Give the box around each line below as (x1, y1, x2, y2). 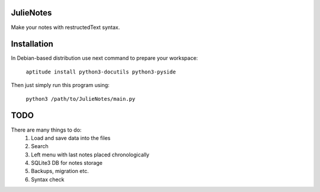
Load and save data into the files (31, 134, 111, 142)
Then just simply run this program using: (11, 82, 110, 89)
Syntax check (31, 175, 65, 183)
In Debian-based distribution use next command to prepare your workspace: (11, 55, 199, 62)
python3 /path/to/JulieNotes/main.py (25, 95, 136, 102)
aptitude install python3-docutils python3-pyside (25, 68, 176, 75)
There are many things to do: (11, 126, 82, 133)
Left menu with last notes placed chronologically (31, 151, 149, 158)
